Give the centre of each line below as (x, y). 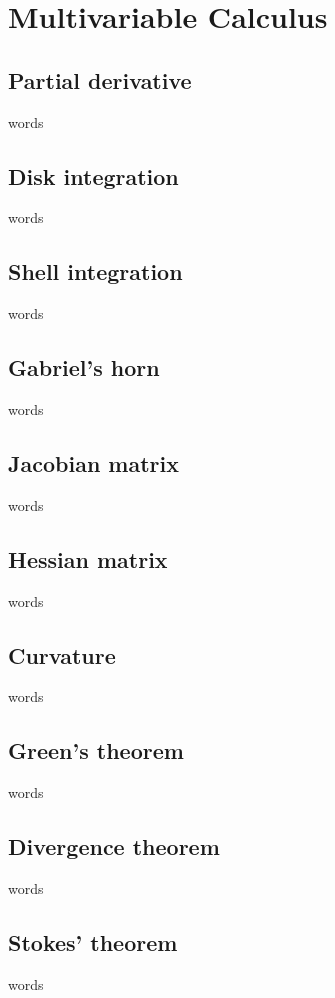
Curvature (62, 654)
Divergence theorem (114, 846)
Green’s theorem (96, 750)
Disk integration (93, 175)
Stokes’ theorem (93, 941)
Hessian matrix (88, 558)
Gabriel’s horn (84, 367)
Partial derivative (100, 79)
